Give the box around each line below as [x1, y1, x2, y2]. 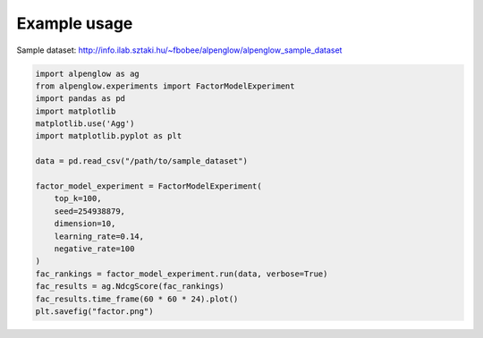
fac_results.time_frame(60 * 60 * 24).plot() [35, 293, 239, 304]
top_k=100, [54, 193, 102, 204]
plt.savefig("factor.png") [35, 306, 154, 317]
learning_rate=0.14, [54, 231, 145, 241]
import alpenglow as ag [35, 68, 140, 79]
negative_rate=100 [54, 244, 135, 254]
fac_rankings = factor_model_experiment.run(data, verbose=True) [35, 268, 328, 279]
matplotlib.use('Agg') [35, 119, 135, 129]
